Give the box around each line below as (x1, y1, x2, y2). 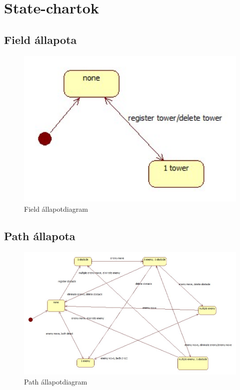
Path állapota (4, 228, 75, 243)
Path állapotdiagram (24, 376, 87, 387)
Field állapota (4, 31, 77, 47)
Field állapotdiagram (24, 203, 88, 214)
